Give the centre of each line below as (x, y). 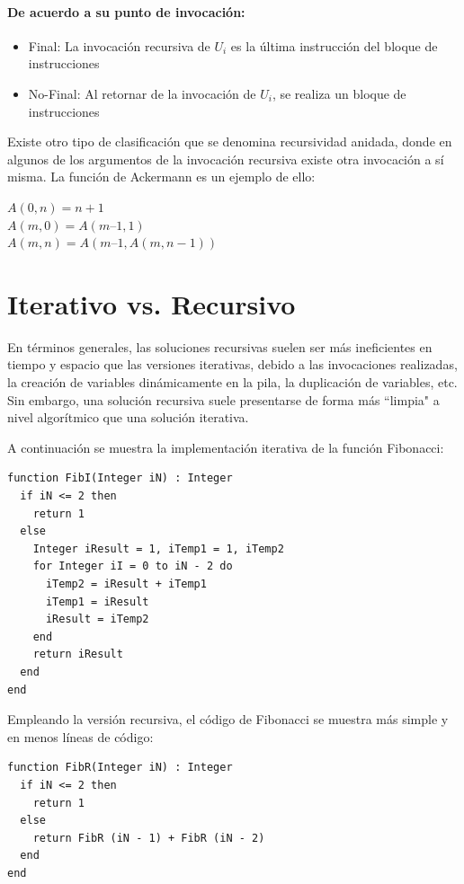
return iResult (78, 654)
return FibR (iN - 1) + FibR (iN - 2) (149, 838)
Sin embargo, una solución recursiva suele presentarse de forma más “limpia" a (223, 399)
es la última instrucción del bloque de (334, 45)
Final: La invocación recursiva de (119, 45)
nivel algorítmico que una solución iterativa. (128, 417)
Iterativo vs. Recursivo (152, 303)
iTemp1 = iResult (97, 601)
